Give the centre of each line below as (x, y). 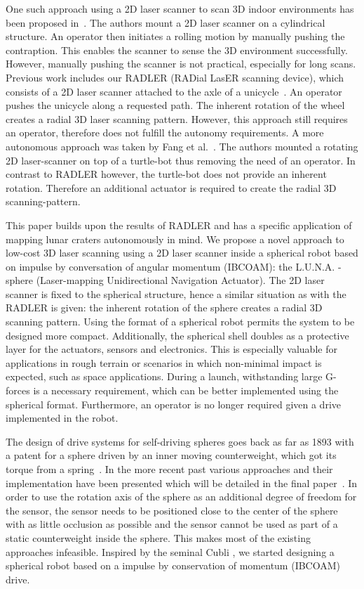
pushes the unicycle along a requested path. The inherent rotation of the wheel (175, 105)
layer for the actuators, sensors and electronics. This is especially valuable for (171, 349)
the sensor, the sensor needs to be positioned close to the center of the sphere (172, 510)
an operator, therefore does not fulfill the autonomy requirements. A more (165, 132)
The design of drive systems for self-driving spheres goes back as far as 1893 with (180, 441)
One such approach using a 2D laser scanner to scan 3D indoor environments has (180, 8)
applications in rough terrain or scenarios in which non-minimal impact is (164, 362)
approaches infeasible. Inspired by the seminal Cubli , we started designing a (170, 551)
